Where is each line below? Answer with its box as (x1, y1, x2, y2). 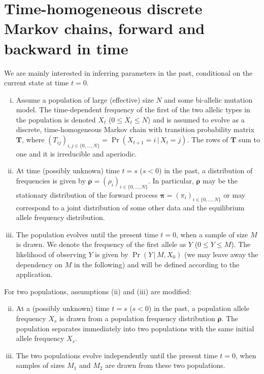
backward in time (4, 38, 128, 58)
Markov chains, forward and (4, 18, 205, 39)
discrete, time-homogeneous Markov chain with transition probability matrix (16, 124, 254, 135)
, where (22, 134, 45, 145)
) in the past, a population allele (148, 303, 249, 314)
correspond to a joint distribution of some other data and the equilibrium (16, 202, 245, 212)
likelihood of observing (16, 249, 86, 260)
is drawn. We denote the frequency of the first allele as (16, 239, 186, 250)
